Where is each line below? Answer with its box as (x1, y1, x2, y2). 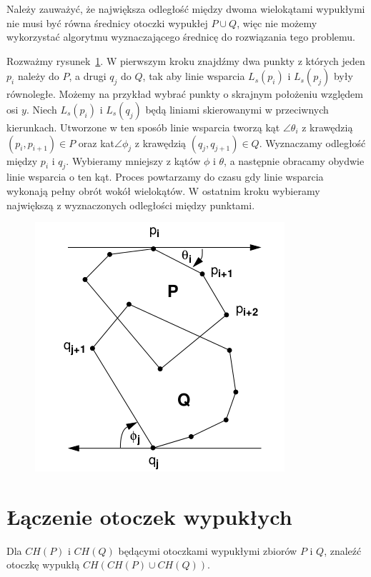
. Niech (26, 101, 57, 116)
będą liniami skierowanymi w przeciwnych (145, 101, 329, 116)
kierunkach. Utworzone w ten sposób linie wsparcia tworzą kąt (6, 119, 280, 134)
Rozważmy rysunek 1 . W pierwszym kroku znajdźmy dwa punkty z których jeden (6, 53, 365, 68)
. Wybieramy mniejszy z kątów (66, 153, 201, 168)
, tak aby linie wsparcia (142, 69, 245, 84)
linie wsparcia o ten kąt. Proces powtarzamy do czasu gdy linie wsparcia (6, 169, 324, 184)
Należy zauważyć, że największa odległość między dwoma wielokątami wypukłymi (6, 1, 365, 16)
